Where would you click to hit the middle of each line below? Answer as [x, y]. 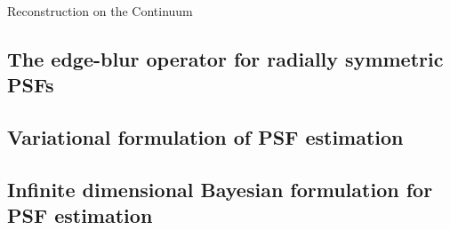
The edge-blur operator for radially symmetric [225, 58]
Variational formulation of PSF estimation [205, 137]
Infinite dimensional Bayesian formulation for [220, 189]
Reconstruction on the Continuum [100, 11]
